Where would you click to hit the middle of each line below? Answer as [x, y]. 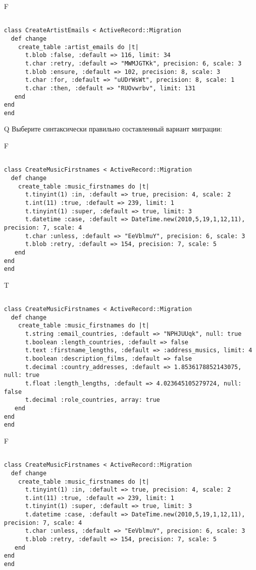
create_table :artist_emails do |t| [78, 47]
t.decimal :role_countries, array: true [92, 400]
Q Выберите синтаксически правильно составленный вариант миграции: [113, 129]
